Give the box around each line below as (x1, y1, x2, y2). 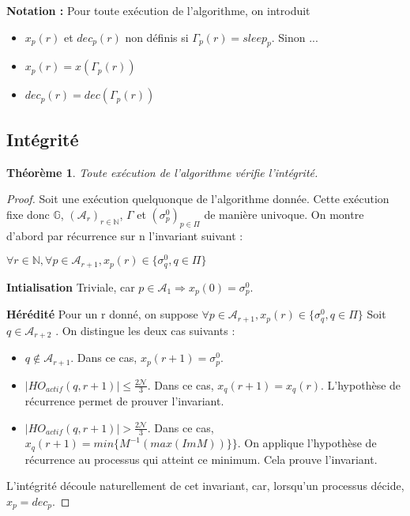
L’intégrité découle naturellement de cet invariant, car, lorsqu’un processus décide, (6, 477, 404, 494)
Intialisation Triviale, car (6, 278, 135, 295)
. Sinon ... (271, 28, 318, 45)
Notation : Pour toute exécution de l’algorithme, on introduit (6, 2, 310, 18)
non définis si (125, 28, 189, 45)
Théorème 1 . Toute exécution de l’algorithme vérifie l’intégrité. (6, 164, 318, 180)
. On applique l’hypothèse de (237, 435, 377, 451)
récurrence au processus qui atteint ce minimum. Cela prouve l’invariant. (24, 450, 378, 467)
